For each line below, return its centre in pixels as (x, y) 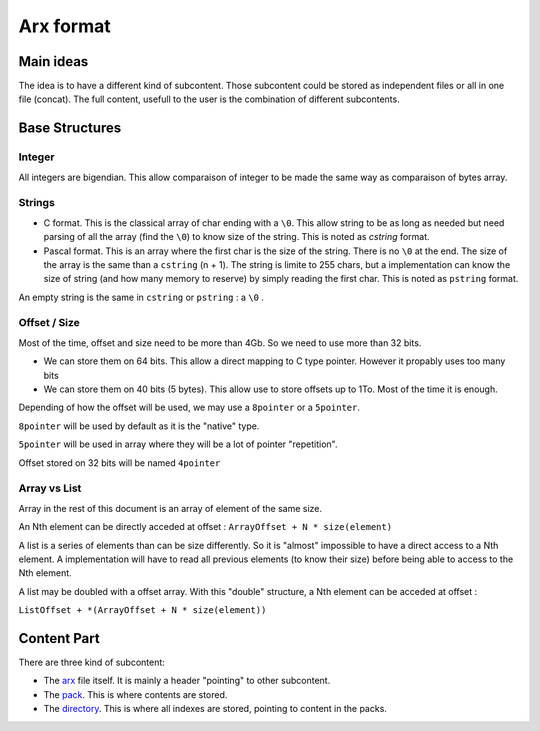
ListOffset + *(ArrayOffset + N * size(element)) (142, 610)
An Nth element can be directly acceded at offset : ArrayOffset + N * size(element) (205, 527)
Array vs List (50, 488)
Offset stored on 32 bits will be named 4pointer (119, 462)
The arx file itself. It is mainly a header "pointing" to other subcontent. (187, 681)
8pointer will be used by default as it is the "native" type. (139, 426)
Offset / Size (49, 323)
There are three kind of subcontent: (91, 662)
